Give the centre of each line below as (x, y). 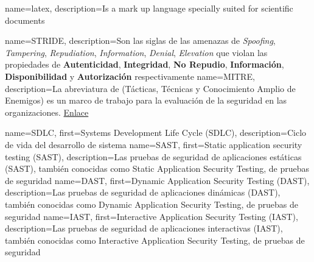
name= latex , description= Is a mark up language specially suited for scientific (149, 8)
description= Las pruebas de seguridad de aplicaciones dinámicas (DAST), (143, 192)
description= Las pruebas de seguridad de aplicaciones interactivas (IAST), (144, 228)
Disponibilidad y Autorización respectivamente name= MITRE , (130, 76)
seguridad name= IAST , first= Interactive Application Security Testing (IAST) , (152, 216)
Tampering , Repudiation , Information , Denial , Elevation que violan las (136, 52)
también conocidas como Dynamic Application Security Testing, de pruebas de (152, 204)
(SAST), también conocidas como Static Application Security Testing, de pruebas (157, 168)
